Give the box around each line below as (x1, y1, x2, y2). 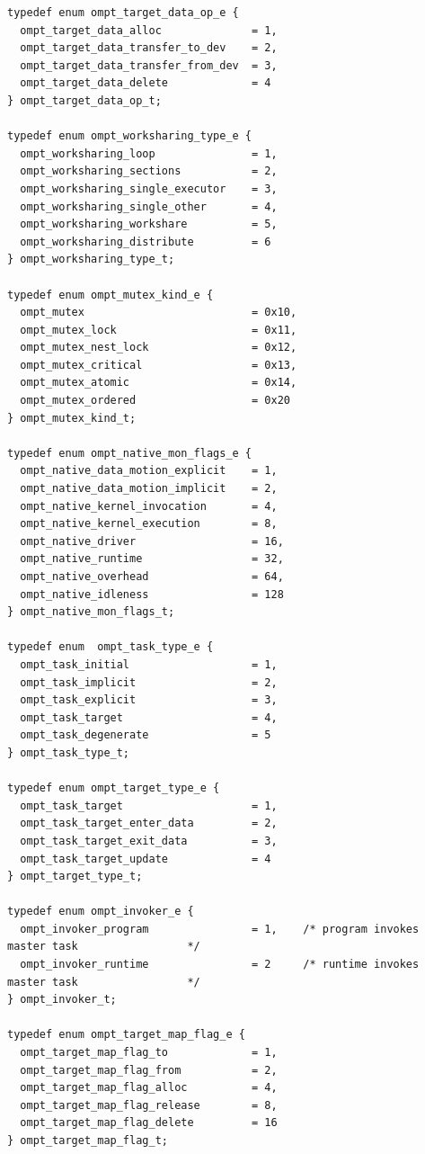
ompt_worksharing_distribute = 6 (20, 235, 271, 248)
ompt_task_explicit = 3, (20, 693, 278, 707)
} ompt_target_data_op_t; (7, 94, 162, 107)
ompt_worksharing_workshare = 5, (20, 218, 278, 231)
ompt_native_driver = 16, (20, 534, 284, 548)
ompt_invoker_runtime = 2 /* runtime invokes (20, 958, 420, 971)
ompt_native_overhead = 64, (20, 570, 284, 583)
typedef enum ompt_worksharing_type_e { (7, 130, 252, 143)
